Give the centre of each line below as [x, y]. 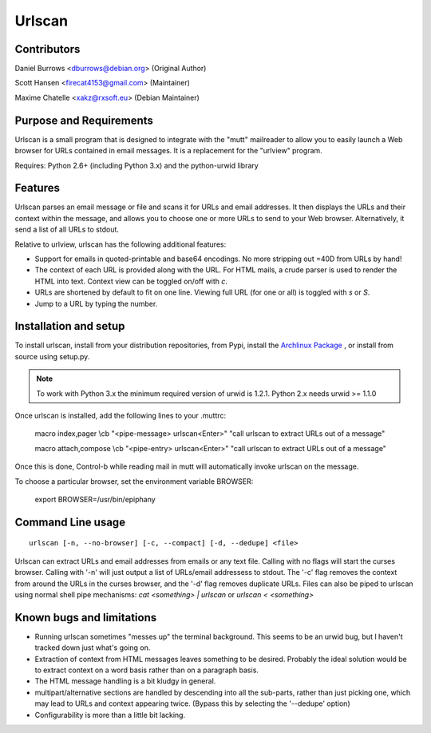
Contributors [47, 49]
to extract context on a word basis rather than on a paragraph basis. [147, 670]
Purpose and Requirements [84, 120]
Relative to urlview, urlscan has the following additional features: [121, 244]
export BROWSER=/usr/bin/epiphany [95, 499]
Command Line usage [70, 522]
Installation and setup [70, 326]
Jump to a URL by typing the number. [96, 303]
